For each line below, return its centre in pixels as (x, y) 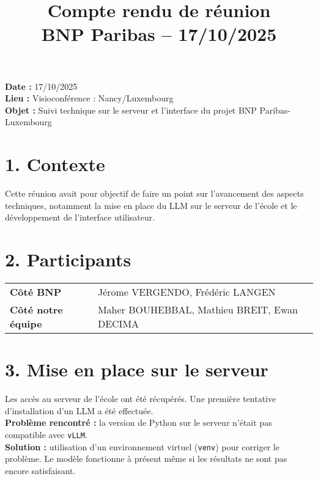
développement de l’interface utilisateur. (80, 217)
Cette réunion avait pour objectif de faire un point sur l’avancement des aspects (154, 193)
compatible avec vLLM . (46, 434)
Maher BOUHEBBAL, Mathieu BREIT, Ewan (198, 309)
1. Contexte (55, 164)
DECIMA (118, 323)
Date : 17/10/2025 (41, 86)
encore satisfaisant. (40, 470)
